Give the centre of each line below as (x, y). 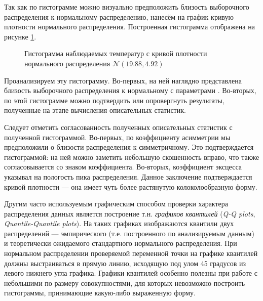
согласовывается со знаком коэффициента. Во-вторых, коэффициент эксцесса (123, 167)
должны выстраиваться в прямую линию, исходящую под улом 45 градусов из (125, 263)
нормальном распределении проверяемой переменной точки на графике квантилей (131, 253)
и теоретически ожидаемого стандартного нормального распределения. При (121, 243)
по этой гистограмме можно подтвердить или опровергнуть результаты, (114, 100)
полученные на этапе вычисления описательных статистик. (95, 110)
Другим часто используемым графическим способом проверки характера (116, 204)
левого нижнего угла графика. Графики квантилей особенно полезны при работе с (131, 273)
